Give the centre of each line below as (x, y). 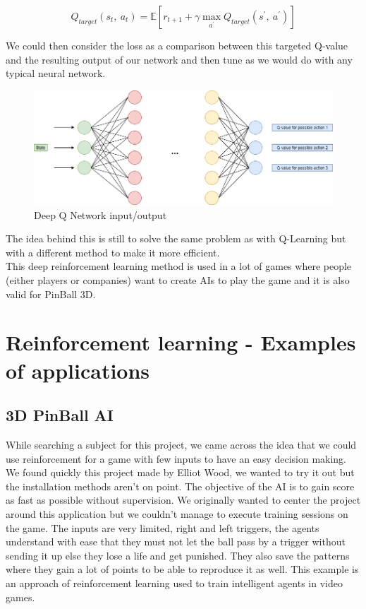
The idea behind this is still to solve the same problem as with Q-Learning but (176, 238)
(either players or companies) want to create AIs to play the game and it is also (178, 280)
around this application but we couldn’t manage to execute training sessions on (177, 513)
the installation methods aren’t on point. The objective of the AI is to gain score (180, 486)
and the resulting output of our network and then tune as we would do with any (179, 59)
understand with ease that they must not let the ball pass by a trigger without (176, 542)
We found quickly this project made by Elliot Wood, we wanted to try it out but (180, 472)
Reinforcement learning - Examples (181, 342)
